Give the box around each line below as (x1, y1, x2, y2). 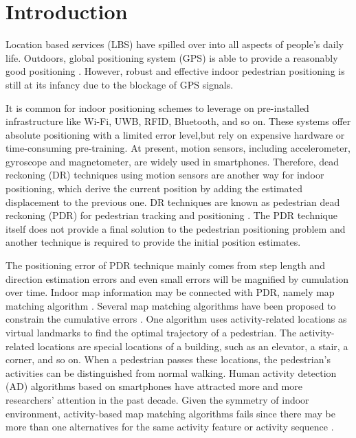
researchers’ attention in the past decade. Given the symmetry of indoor (5, 392, 309, 406)
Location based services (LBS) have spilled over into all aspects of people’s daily (5, 37, 344, 51)
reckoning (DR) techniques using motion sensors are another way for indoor (5, 168, 324, 182)
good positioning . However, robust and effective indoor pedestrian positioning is (5, 64, 345, 78)
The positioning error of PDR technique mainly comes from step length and (5, 258, 325, 273)
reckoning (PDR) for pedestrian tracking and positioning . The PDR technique (5, 208, 337, 222)
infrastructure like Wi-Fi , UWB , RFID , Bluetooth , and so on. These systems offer (5, 114, 351, 128)
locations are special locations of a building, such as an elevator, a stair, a (37, 338, 348, 353)
